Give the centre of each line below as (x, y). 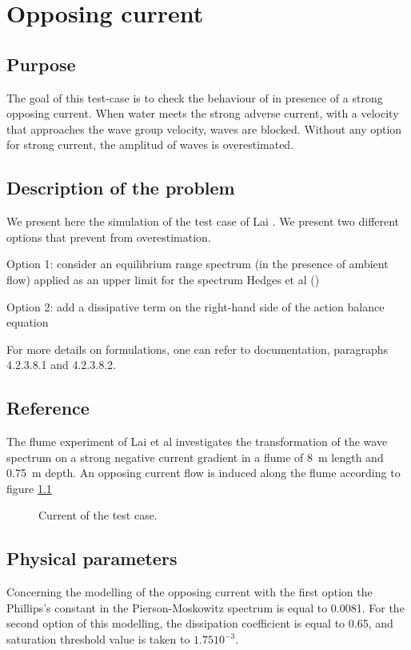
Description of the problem (121, 188)
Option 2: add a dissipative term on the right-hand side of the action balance (196, 306)
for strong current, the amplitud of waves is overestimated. (150, 144)
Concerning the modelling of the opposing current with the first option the (190, 592)
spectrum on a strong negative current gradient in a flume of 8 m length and (195, 457)
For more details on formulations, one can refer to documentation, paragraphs (198, 349)
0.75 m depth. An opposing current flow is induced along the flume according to (204, 473)
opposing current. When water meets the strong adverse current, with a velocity (203, 113)
